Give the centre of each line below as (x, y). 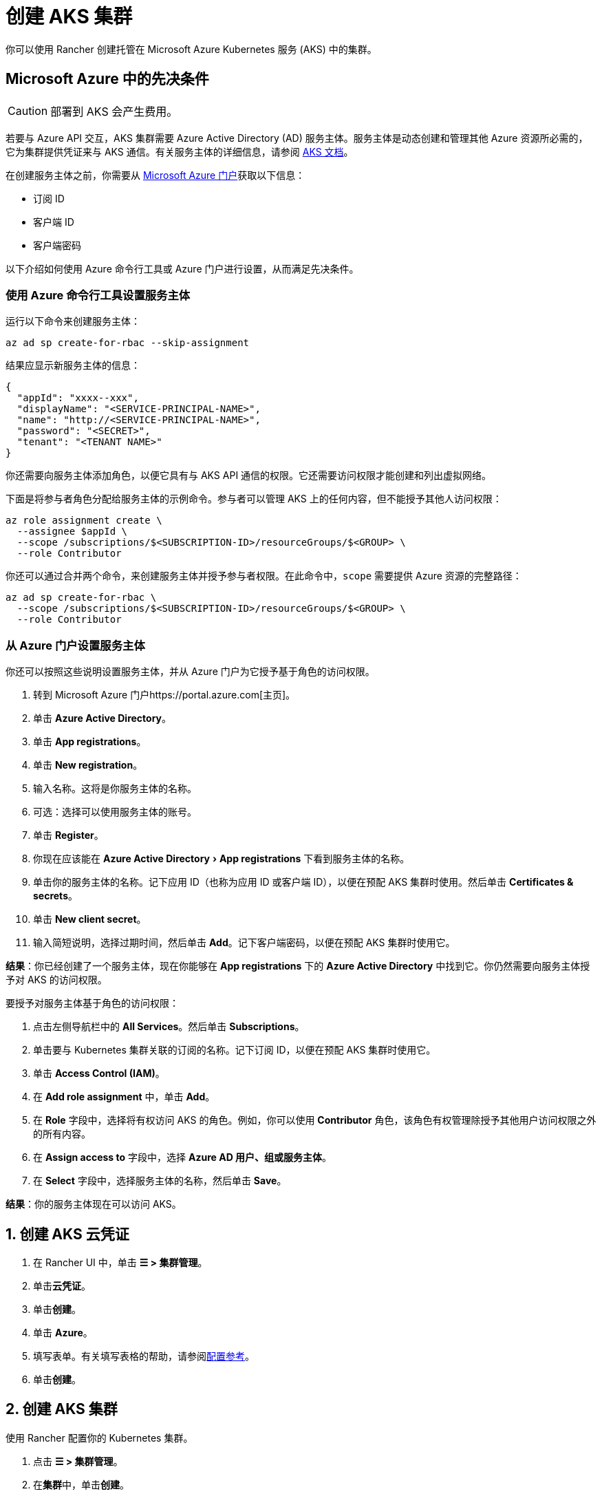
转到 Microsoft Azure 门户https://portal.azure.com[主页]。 (164, 695)
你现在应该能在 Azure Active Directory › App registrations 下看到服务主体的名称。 (222, 859)
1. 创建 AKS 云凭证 (67, 1234)
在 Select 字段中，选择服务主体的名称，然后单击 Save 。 (160, 1181)
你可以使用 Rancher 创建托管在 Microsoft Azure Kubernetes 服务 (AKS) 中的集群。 (191, 49)
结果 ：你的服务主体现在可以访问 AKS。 (94, 1204)
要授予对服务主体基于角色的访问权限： (92, 1003)
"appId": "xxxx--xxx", (78, 398)
